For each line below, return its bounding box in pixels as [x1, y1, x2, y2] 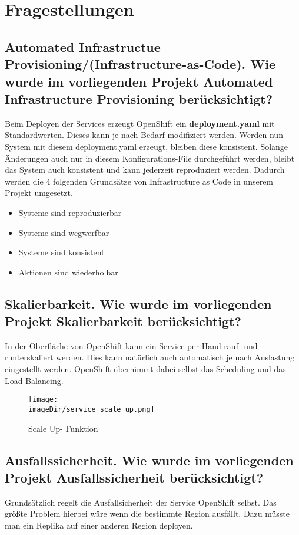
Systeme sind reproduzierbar [18, 206, 122, 218]
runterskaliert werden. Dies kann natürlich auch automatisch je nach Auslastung [5, 351, 295, 363]
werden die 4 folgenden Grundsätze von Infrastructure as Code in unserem [5, 175, 274, 187]
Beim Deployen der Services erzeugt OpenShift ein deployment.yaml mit [5, 117, 275, 129]
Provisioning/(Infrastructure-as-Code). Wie [5, 55, 276, 73]
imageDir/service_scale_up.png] [28, 405, 155, 413]
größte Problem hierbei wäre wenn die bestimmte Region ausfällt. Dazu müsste [5, 507, 290, 520]
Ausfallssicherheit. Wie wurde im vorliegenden [5, 451, 294, 469]
